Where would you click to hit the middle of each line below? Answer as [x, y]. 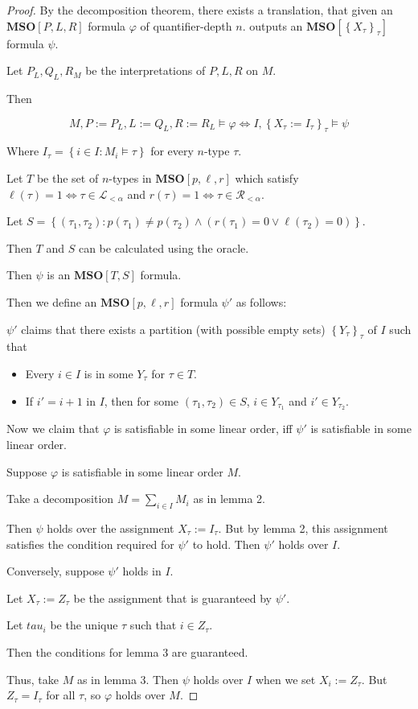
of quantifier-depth [186, 25]
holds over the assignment [111, 528]
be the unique [84, 625]
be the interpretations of [145, 70]
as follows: [261, 301]
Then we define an [52, 301]
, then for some [141, 400]
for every [172, 151]
